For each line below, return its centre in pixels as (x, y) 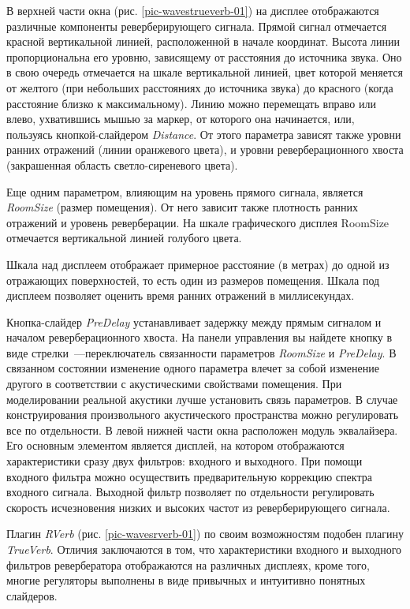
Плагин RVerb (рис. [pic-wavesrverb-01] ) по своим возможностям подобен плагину (205, 534)
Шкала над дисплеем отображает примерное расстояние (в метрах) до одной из (198, 264)
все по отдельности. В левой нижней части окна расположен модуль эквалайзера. (202, 430)
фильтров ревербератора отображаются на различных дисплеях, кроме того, (188, 564)
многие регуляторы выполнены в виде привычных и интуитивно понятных (186, 580)
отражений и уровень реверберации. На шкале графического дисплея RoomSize (198, 222)
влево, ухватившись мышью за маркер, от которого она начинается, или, (181, 119)
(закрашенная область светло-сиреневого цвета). (122, 164)
